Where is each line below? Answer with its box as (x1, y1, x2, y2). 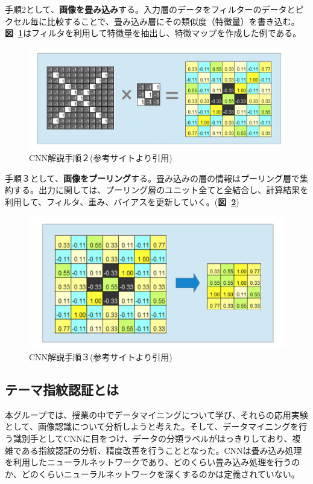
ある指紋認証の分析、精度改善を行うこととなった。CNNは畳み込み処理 (21, 444, 302, 456)
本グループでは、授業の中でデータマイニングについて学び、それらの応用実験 (5, 408, 308, 421)
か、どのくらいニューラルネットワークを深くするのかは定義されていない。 (5, 467, 300, 480)
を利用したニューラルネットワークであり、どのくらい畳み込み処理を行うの (5, 456, 300, 468)
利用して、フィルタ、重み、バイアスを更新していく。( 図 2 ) (5, 195, 239, 208)
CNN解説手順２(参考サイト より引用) (29, 151, 172, 164)
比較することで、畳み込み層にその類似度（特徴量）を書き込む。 (46, 14, 300, 27)
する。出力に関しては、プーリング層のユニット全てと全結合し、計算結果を (13, 183, 309, 196)
